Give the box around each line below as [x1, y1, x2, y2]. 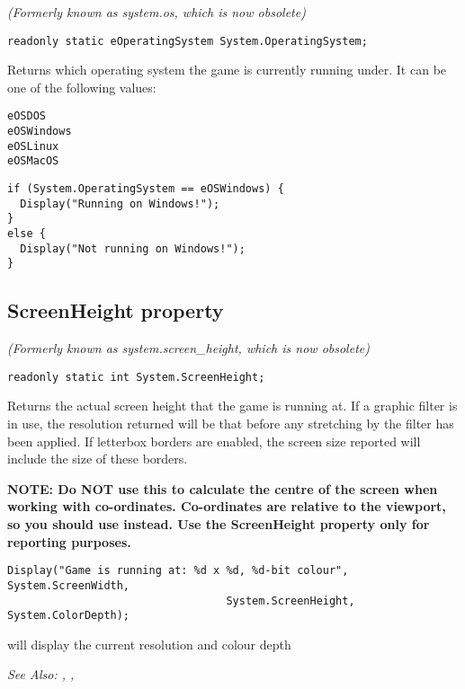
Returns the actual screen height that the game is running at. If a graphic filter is [7, 396, 458, 415]
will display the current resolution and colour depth [7, 634, 291, 653]
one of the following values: [7, 77, 156, 96]
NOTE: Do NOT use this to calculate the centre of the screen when [7, 479, 438, 498]
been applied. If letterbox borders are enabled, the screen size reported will [7, 431, 421, 450]
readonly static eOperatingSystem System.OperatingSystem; [7, 34, 368, 48]
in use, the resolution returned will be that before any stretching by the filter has [7, 414, 454, 433]
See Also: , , [7, 665, 75, 684]
